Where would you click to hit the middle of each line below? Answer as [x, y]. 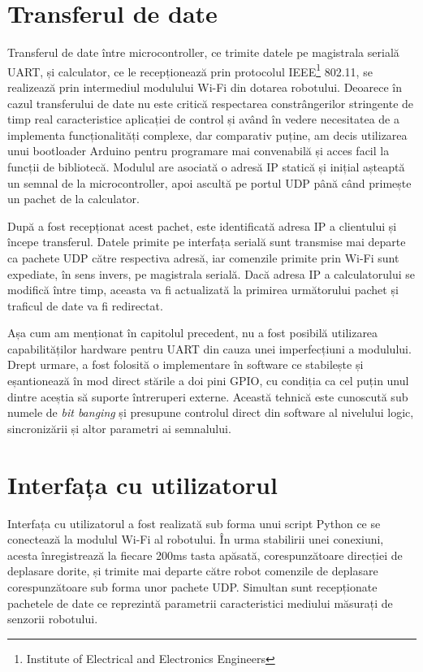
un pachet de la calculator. [73, 199]
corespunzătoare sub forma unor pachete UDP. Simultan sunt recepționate [192, 586]
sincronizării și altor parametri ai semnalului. [119, 428]
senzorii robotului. [53, 619]
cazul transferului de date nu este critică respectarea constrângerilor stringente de [211, 103]
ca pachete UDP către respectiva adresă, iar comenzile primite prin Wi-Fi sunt [203, 257]
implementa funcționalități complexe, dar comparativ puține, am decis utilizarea [207, 134]
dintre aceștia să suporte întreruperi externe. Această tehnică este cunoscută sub [208, 396]
